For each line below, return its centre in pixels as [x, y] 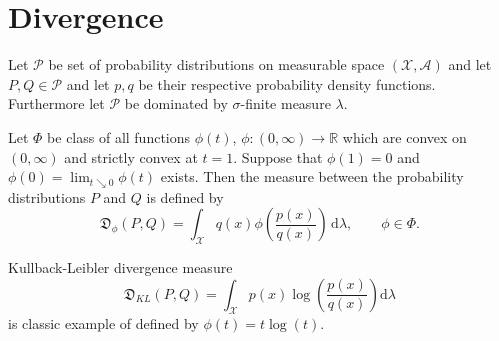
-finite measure [285, 103]
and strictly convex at [131, 156]
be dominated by [176, 103]
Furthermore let [56, 103]
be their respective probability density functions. [287, 83]
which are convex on [404, 136]
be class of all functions [119, 136]
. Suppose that [278, 156]
